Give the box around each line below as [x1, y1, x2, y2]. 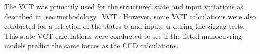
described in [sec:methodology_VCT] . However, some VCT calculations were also [4, 11, 256, 21]
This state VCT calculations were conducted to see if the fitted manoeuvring [4, 30, 242, 41]
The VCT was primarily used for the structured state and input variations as [4, 1, 243, 11]
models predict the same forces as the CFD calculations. [4, 40, 179, 51]
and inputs [130, 21, 164, 31]
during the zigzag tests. [172, 21, 245, 31]
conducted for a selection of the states [4, 21, 122, 31]
